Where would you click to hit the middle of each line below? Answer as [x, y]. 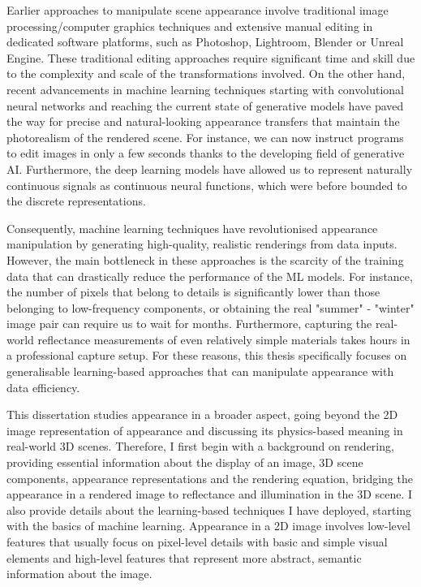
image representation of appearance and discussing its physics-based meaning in [205, 430]
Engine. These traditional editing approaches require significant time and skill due [211, 57]
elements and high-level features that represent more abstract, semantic [184, 557]
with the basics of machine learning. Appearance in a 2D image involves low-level [208, 526]
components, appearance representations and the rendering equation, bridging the [210, 478]
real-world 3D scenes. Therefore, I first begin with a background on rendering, [200, 446]
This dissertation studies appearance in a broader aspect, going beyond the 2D [202, 414]
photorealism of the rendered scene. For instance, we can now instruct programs [205, 137]
